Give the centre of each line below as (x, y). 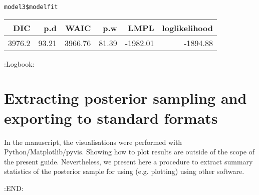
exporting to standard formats (111, 118)
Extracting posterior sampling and (125, 98)
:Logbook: (19, 63)
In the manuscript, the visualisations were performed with (93, 142)
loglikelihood (188, 28)
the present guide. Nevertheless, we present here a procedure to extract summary (128, 161)
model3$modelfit (31, 7)
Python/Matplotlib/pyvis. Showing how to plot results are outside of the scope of (129, 152)
